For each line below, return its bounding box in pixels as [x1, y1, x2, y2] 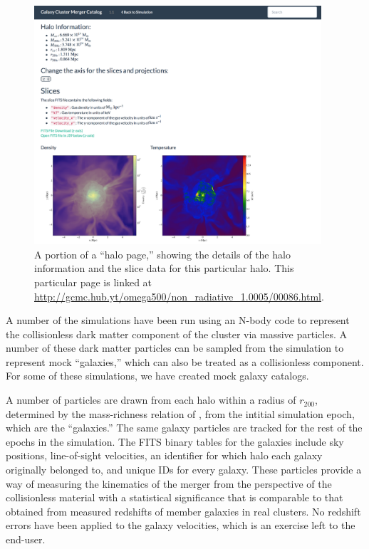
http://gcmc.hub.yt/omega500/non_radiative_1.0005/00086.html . [34, 288, 324, 303]
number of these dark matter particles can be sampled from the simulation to [6, 340, 344, 355]
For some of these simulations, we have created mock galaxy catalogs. [6, 368, 309, 383]
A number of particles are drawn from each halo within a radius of [6, 392, 296, 407]
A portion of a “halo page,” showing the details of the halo [34, 246, 291, 261]
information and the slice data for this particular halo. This [34, 261, 294, 276]
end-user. [6, 532, 46, 546]
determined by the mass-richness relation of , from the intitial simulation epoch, [6, 406, 355, 421]
